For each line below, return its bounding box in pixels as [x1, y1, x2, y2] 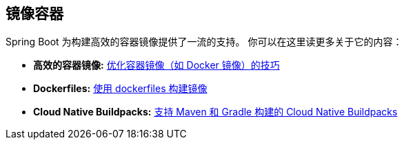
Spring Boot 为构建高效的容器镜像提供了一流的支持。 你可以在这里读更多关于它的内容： [6, 36, 403, 48]
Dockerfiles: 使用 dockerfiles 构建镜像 [33, 82, 208, 95]
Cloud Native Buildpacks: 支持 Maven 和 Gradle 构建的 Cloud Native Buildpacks [33, 106, 398, 118]
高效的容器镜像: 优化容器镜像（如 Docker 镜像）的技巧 [33, 59, 280, 71]
